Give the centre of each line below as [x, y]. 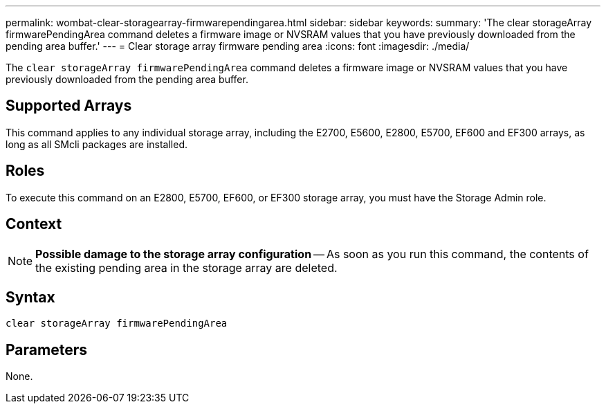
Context [34, 224]
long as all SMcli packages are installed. [97, 144]
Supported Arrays [69, 106]
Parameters [46, 349]
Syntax [30, 297]
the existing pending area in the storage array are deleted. [186, 267]
